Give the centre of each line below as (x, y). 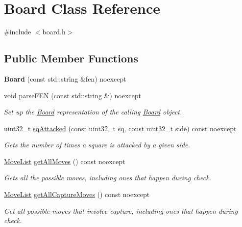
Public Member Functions (71, 58)
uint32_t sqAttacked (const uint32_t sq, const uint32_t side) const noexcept (120, 128)
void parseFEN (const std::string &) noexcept (73, 95)
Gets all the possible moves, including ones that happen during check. (108, 178)
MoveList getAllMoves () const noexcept (65, 161)
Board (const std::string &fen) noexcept (65, 78)
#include (18, 32)
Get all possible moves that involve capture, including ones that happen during (121, 211)
